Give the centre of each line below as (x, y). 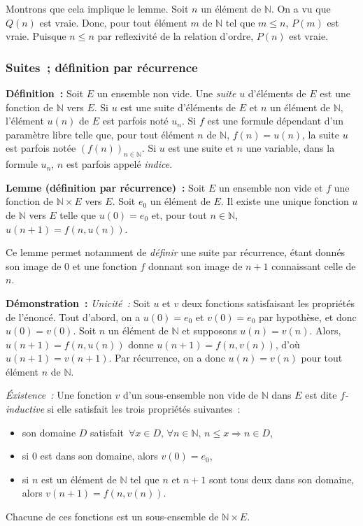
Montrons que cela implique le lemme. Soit (97, 8)
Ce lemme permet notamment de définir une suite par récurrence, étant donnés (176, 252)
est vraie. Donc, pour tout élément (113, 22)
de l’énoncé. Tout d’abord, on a (73, 317)
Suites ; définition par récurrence (102, 67)
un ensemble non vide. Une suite (166, 93)
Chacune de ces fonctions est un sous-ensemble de (112, 517)
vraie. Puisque (36, 36)
